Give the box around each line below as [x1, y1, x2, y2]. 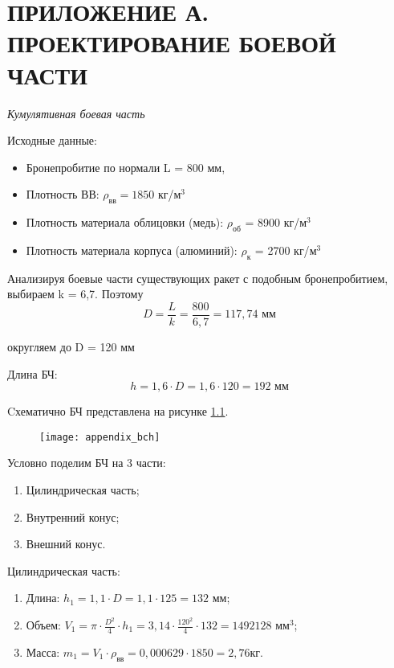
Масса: [26, 643, 60, 660]
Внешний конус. [26, 535, 106, 552]
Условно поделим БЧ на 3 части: [7, 454, 166, 471]
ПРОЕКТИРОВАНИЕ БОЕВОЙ [7, 27, 336, 59]
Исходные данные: [7, 132, 97, 149]
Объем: [26, 617, 61, 633]
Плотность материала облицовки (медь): [26, 214, 224, 231]
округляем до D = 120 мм [7, 338, 135, 354]
